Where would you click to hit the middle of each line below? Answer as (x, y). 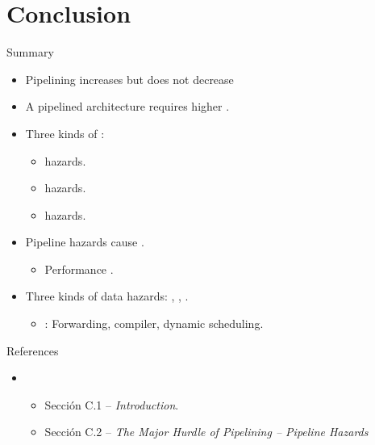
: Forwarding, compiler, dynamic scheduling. (154, 323)
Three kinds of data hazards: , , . (107, 296)
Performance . (79, 269)
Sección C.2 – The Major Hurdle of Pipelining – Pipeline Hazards (206, 432)
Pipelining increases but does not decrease (129, 79)
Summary (30, 52)
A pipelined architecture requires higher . (127, 106)
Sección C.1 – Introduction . (112, 404)
